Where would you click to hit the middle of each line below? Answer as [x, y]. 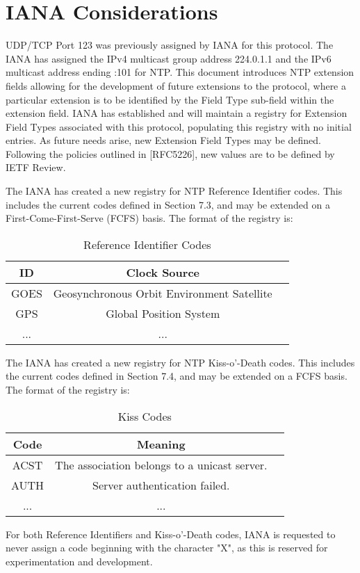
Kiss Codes [145, 416]
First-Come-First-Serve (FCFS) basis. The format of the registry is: [149, 218]
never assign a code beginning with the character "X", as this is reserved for [167, 548]
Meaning [161, 444]
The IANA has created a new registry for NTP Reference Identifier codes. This [174, 191]
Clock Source [163, 272]
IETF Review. [36, 167]
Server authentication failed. [161, 485]
